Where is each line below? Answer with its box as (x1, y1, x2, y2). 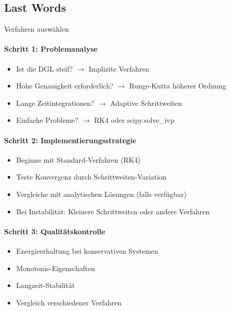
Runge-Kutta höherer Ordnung (129, 80, 226, 91)
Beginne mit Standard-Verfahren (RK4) (16, 154, 141, 165)
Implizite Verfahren (88, 63, 149, 74)
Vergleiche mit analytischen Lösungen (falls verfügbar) (16, 188, 187, 199)
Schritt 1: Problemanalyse (4, 43, 98, 54)
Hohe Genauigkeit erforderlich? (16, 80, 113, 91)
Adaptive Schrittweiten (110, 97, 182, 108)
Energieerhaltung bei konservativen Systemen (16, 245, 158, 256)
